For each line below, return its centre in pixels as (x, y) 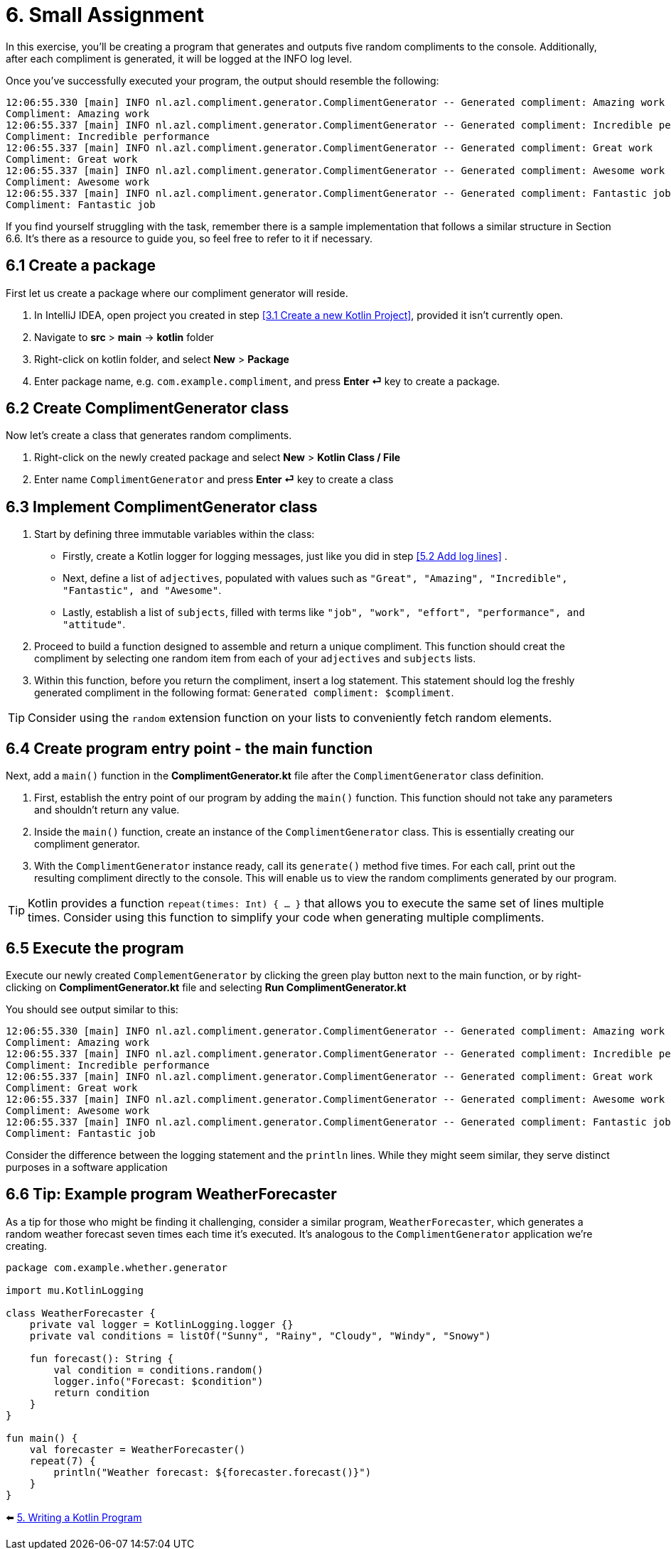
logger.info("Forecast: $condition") (159, 1381)
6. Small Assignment (105, 15)
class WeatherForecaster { (81, 1313)
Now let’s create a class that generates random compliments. (149, 436)
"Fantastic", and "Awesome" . (142, 590)
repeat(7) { (63, 1461)
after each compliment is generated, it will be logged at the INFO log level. (179, 58)
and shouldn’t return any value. (107, 810)
